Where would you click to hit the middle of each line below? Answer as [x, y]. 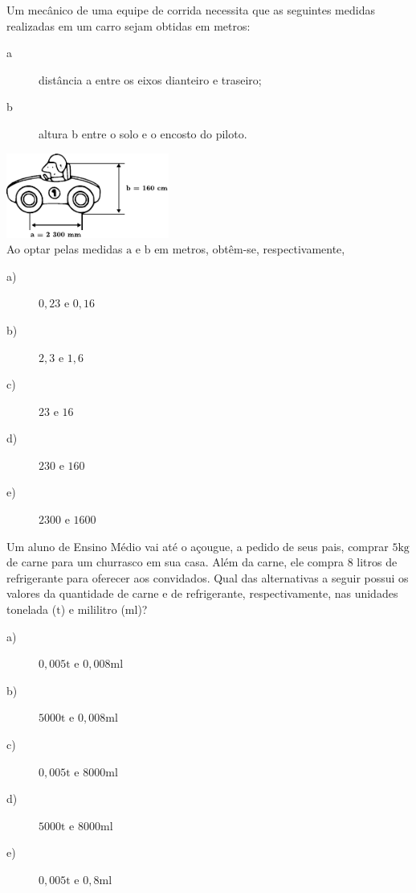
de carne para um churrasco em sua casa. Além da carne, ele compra [175, 562]
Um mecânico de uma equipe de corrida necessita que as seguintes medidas [191, 10]
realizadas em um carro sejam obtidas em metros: [128, 25]
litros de [377, 562]
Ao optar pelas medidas [65, 249]
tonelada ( [32, 609]
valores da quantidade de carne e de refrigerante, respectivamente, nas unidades [202, 593]
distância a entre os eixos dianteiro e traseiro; [150, 79]
